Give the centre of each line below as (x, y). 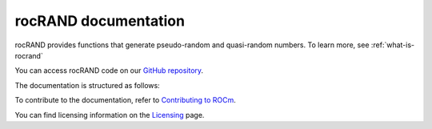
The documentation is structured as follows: (87, 85)
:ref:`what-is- (393, 45)
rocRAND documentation (100, 21)
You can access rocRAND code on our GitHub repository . (109, 71)
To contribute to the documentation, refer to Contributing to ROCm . (125, 100)
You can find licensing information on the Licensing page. (110, 115)
